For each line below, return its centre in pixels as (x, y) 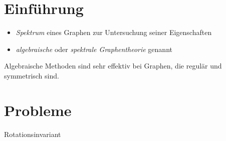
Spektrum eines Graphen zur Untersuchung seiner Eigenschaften (114, 32)
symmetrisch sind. (32, 75)
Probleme (38, 110)
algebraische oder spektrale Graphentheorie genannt (94, 49)
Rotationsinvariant (33, 134)
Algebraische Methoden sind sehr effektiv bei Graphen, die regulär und (113, 66)
